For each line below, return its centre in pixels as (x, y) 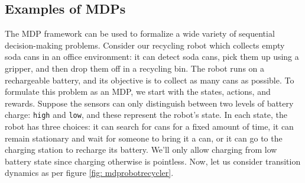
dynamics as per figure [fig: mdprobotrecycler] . (89, 173)
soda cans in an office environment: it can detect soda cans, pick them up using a (152, 57)
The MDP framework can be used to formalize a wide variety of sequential (140, 33)
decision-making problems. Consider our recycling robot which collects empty (145, 45)
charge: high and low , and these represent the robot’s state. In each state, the (146, 115)
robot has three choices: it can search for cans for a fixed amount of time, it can (149, 126)
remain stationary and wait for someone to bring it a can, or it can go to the (144, 138)
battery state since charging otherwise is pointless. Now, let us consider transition (153, 161)
